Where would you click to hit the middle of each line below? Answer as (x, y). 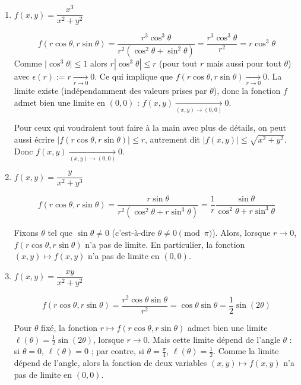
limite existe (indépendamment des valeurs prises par (110, 91)
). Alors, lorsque (241, 232)
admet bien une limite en (60, 102)
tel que (60, 232)
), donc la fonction (247, 91)
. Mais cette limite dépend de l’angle (214, 339)
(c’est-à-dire (133, 232)
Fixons (26, 232)
